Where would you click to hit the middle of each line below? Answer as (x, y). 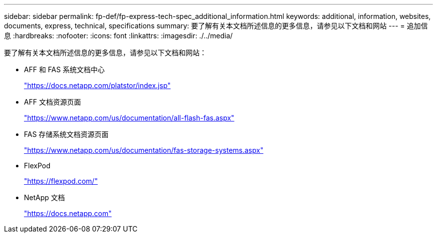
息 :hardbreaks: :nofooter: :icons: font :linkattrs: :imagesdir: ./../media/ (118, 36)
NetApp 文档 (45, 197)
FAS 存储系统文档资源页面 (66, 134)
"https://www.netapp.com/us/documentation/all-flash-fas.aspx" (129, 118)
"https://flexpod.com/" (61, 181)
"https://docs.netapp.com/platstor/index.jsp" (98, 85)
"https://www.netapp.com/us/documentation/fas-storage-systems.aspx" (144, 150)
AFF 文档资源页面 (53, 102)
